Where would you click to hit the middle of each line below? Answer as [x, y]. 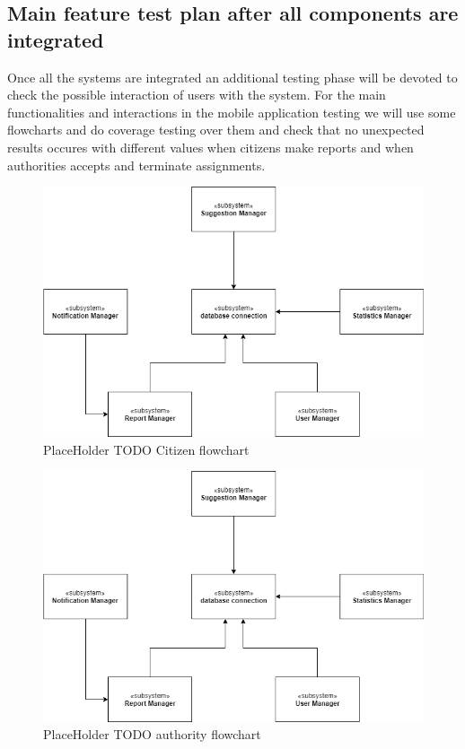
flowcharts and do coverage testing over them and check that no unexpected [216, 130]
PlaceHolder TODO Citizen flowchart [146, 449]
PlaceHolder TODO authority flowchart [152, 734]
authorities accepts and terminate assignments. [136, 165]
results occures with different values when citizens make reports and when [211, 147]
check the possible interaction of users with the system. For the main [197, 95]
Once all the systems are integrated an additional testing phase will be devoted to [232, 77]
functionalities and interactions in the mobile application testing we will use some [232, 112]
